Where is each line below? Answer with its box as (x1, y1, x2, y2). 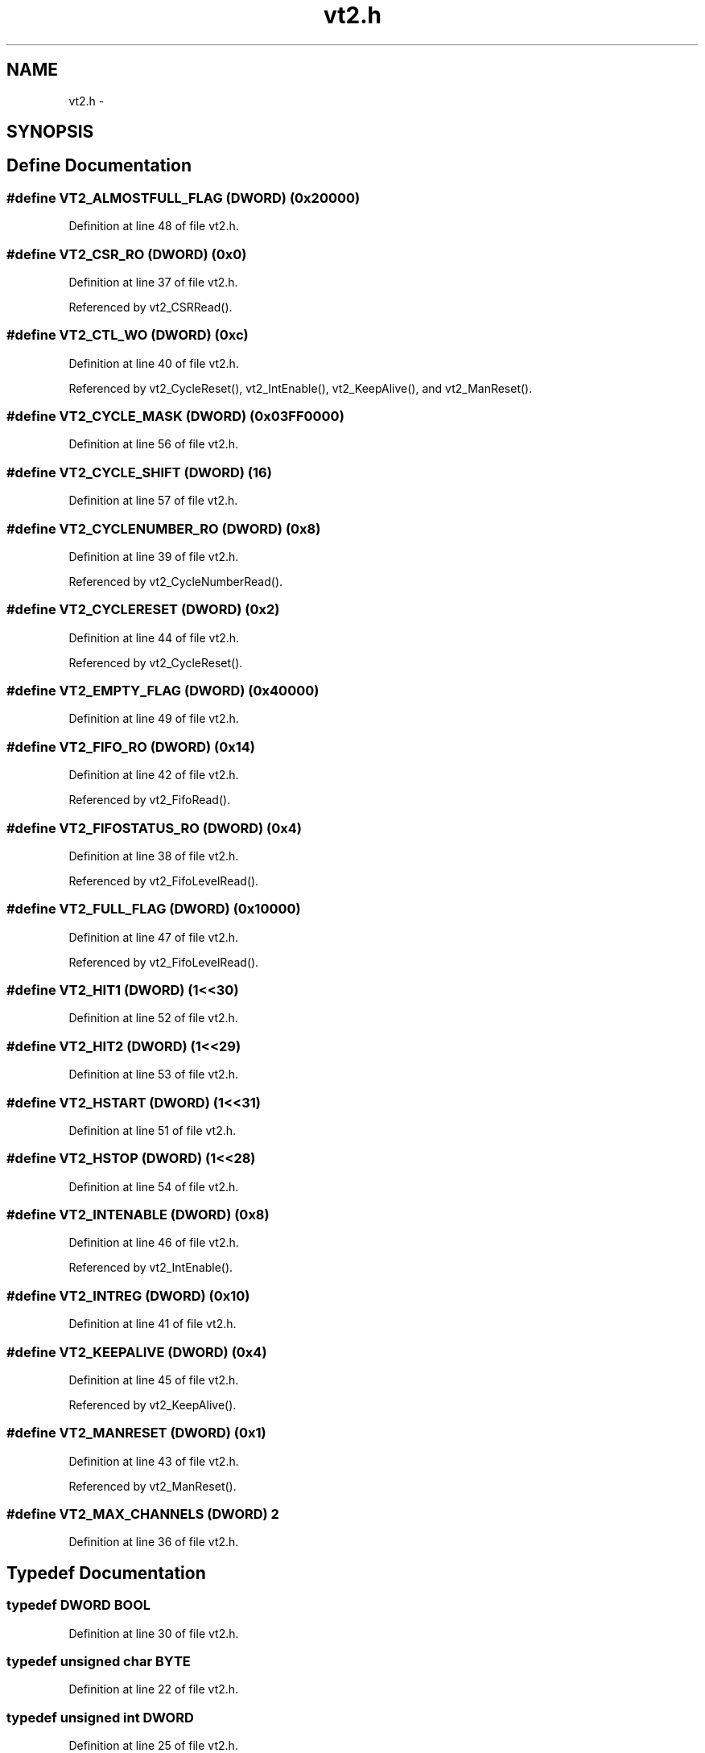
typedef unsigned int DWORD (6, 1709, 194, 1726)
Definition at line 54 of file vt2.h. (68, 1179, 239, 1194)
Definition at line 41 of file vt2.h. (68, 1317, 237, 1331)
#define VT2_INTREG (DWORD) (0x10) (6, 1287, 250, 1304)
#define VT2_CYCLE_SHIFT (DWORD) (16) (6, 464, 272, 481)
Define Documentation (6, 155, 192, 176)
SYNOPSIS (6, 122, 94, 142)
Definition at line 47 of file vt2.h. (68, 930, 239, 944)
